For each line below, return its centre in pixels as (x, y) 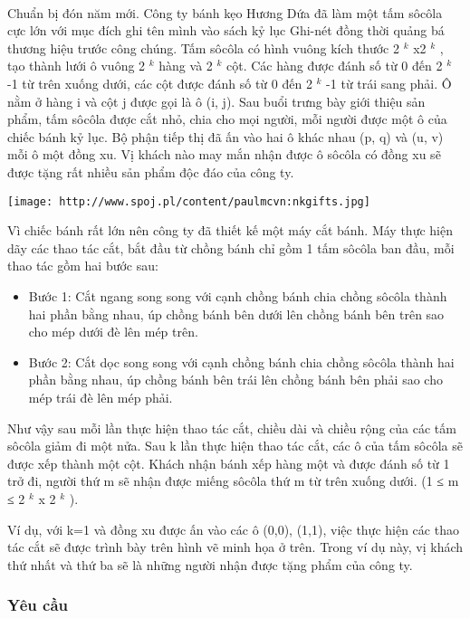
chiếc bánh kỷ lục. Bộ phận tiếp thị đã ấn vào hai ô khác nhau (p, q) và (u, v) (225, 136)
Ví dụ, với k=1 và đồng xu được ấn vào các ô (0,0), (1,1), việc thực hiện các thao (233, 529)
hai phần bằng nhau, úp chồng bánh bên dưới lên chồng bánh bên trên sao (236, 314)
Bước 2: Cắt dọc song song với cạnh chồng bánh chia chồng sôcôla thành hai (241, 361)
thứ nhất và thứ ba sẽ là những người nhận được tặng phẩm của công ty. (210, 564)
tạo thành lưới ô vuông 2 (77, 66)
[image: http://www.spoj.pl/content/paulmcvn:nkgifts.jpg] (189, 201)
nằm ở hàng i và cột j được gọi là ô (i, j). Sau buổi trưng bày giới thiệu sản (216, 101)
